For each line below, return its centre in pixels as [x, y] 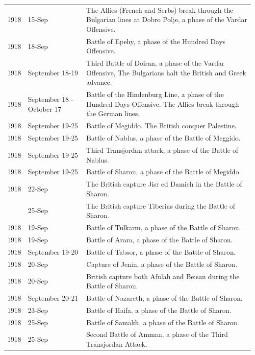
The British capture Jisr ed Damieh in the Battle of [164, 184]
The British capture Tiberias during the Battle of [161, 205]
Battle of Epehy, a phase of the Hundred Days [156, 41]
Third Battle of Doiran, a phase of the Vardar [155, 63]
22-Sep [38, 189]
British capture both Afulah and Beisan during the [163, 276]
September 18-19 [53, 72]
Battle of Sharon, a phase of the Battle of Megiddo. [164, 172]
